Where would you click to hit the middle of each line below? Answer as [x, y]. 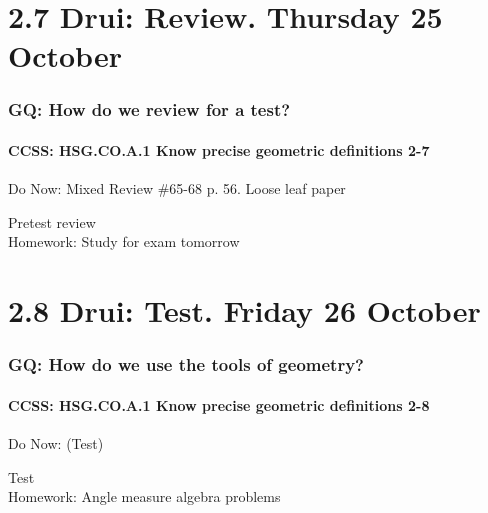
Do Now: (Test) [56, 443]
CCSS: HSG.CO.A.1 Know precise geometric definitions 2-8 [219, 404]
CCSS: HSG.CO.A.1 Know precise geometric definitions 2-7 [219, 150]
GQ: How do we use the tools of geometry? [186, 364]
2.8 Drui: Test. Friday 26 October [244, 310]
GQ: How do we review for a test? [149, 109]
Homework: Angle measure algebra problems [144, 496]
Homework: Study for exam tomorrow [124, 241]
